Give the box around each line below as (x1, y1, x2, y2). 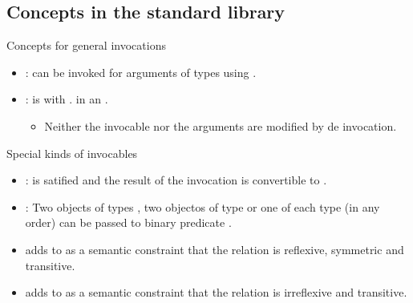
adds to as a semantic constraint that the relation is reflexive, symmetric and (25, 240, 404, 257)
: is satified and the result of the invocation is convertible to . (25, 172, 327, 188)
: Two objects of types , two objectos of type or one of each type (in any (25, 198, 380, 215)
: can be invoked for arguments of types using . (25, 63, 257, 80)
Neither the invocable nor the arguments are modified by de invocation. (44, 117, 397, 134)
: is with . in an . (25, 91, 108, 107)
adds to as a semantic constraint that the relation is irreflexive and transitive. (25, 284, 407, 301)
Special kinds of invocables (6, 144, 138, 161)
